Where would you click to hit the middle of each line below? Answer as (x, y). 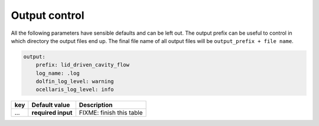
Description (96, 105)
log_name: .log (58, 73)
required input (52, 113)
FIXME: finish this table (111, 113)
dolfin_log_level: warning (75, 82)
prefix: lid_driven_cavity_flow (83, 65)
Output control (48, 15)
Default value (51, 105)
